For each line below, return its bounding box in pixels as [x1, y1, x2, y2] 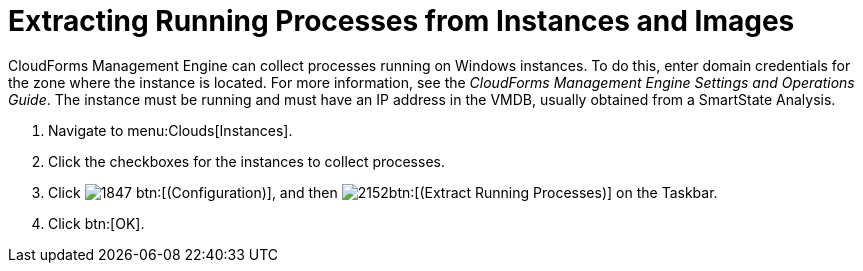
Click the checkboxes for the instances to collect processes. [48, 152, 445, 170]
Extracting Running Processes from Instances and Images [8, 4, 795, 38]
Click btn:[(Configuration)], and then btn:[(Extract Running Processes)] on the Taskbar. [48, 183, 718, 201]
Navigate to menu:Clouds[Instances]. [48, 121, 293, 139]
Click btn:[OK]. [48, 214, 145, 232]
